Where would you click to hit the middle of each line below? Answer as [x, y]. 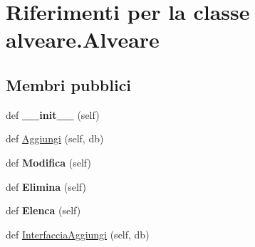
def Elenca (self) [43, 210]
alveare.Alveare [83, 40]
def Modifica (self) [48, 162]
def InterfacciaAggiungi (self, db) [78, 234]
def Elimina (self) [46, 186]
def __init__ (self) [53, 114]
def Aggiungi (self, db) [55, 138]
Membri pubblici [69, 84]
